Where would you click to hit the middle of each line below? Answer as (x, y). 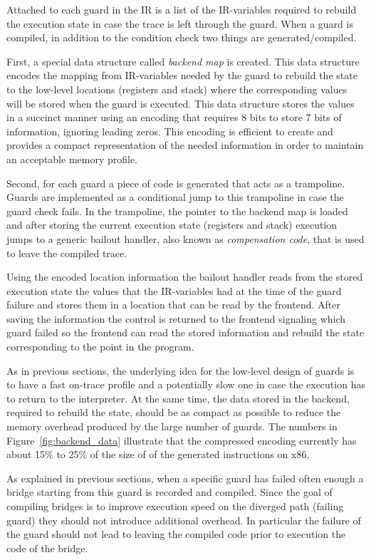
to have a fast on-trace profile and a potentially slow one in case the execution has (186, 384)
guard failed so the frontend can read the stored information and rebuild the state (185, 332)
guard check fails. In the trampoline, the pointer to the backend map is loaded (177, 211)
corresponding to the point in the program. (100, 347)
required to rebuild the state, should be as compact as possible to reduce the (174, 412)
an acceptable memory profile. (72, 159)
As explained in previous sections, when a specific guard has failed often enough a (185, 478)
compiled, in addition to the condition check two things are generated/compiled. (182, 37)
